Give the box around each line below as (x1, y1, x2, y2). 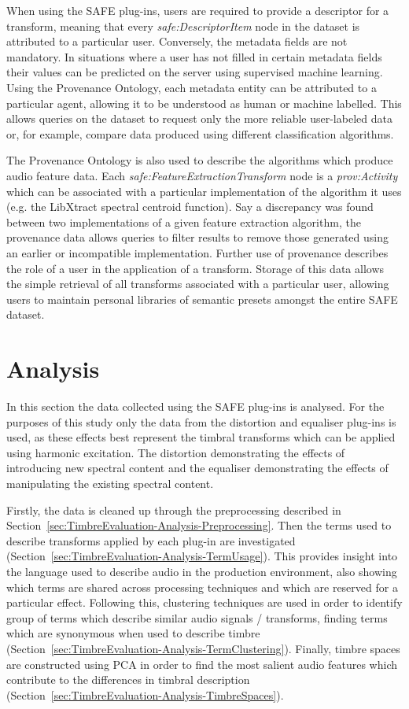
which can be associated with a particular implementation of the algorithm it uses (6, 183, 402, 199)
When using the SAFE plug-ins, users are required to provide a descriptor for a (6, 2, 389, 18)
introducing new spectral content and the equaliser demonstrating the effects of (6, 460, 389, 476)
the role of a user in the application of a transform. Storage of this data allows (6, 260, 385, 276)
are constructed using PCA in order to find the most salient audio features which (6, 655, 397, 672)
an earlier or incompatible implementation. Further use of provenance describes (6, 244, 389, 260)
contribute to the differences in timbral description (6, 671, 250, 688)
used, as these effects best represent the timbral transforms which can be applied (6, 429, 396, 445)
